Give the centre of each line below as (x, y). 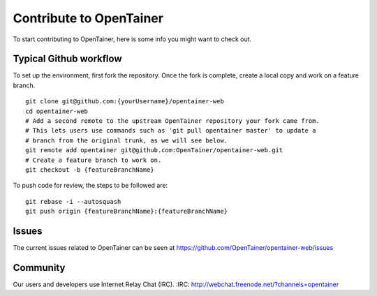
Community (39, 268)
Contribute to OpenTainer (88, 18)
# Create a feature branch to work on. (94, 160)
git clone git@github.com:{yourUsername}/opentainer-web (125, 102)
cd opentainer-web (57, 111)
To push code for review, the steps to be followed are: (90, 186)
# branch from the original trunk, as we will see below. (127, 140)
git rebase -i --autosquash (73, 201)
